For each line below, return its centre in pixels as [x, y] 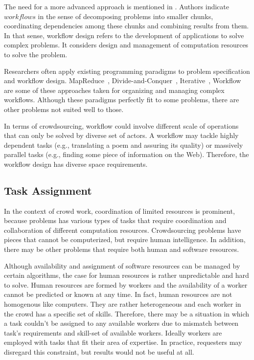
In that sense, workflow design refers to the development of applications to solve [124, 35]
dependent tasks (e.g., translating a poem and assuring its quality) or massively [124, 145]
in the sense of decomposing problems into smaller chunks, [126, 16]
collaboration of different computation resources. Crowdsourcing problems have [123, 230]
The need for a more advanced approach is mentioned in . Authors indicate [116, 6]
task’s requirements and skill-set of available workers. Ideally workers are [113, 332]
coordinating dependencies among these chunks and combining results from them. [127, 26]
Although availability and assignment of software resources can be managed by [122, 265]
